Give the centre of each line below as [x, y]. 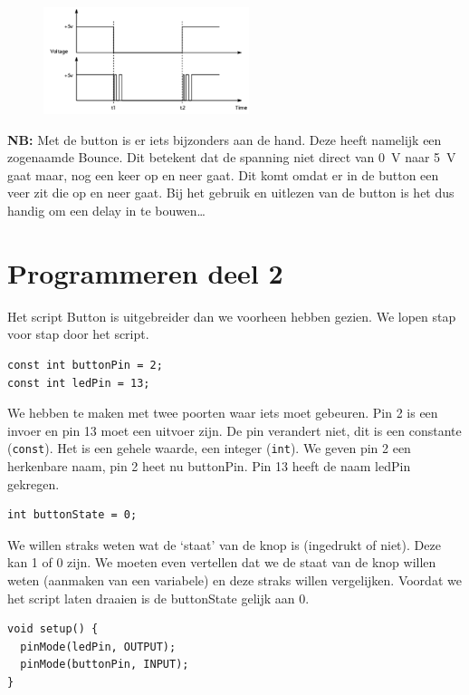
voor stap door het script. [78, 334]
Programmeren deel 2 [145, 272]
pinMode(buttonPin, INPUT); [105, 665]
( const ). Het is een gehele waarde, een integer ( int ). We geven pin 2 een [209, 448]
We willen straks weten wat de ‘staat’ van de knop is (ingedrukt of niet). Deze [224, 544]
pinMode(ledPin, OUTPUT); [98, 647]
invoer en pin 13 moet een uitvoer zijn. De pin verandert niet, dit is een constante [234, 430]
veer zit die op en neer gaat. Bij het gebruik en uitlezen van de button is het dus [231, 193]
